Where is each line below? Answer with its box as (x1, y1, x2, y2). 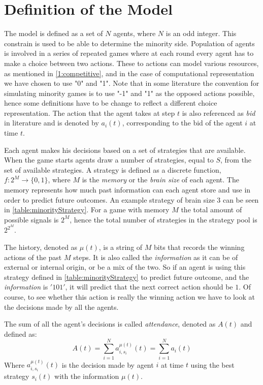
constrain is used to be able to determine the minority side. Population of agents (4, 38, 255, 48)
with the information (54, 371, 119, 381)
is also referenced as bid (182, 107, 255, 118)
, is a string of (98, 242, 143, 252)
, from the (220, 154, 252, 165)
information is (4, 281, 48, 292)
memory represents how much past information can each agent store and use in (4, 184, 251, 195)
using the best (190, 359, 235, 370)
